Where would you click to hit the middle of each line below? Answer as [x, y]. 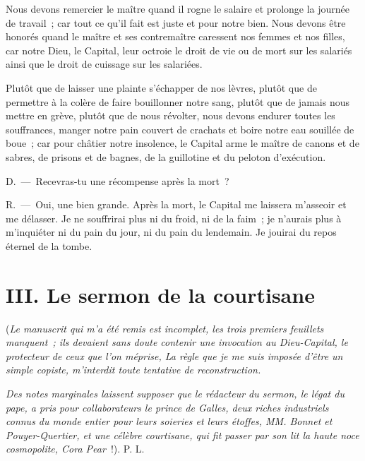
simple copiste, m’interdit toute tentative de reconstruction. [133, 370]
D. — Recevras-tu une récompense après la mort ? [118, 180]
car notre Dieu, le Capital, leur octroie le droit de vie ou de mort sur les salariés [179, 50]
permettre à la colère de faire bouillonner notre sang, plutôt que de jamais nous [178, 101]
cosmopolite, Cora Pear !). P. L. [75, 449]
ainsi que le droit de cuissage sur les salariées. [104, 64]
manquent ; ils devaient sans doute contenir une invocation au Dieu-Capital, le [177, 342]
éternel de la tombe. [49, 245]
